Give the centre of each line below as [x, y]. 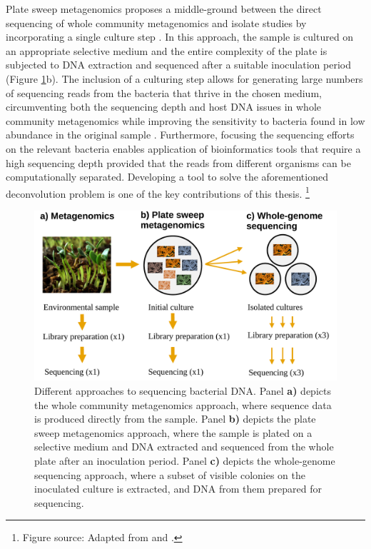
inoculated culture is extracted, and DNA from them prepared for [178, 489]
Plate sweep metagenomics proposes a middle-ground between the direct [164, 9]
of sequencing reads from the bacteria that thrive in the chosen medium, [164, 92]
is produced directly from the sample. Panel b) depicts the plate [175, 419]
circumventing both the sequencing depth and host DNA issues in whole [164, 107]
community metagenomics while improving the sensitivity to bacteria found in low [185, 120]
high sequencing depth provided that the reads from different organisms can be [178, 162]
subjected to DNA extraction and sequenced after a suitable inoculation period [178, 65]
